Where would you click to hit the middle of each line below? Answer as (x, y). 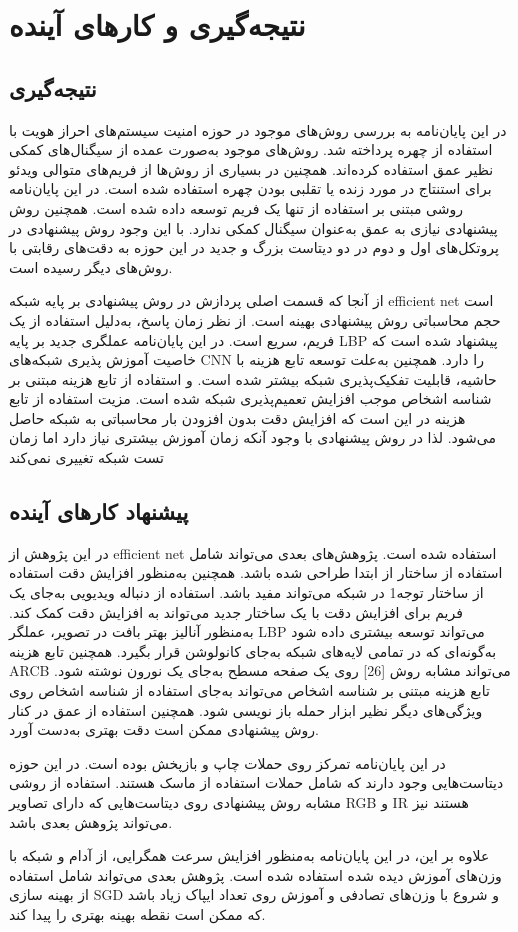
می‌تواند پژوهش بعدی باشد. (91, 821)
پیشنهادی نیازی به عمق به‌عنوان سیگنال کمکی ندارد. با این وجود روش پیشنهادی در (253, 227)
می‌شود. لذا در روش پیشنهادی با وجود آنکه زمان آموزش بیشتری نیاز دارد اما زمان (252, 437)
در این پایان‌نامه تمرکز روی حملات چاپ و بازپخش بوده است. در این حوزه (227, 762)
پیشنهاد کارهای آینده (99, 511)
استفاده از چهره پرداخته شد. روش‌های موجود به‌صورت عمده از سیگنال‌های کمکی (251, 149)
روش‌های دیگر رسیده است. (91, 266)
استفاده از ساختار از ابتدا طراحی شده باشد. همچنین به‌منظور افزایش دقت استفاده (256, 572)
